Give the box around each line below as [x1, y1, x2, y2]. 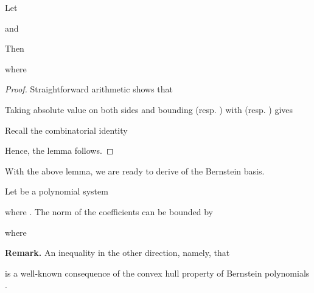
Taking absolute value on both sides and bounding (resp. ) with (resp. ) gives [5, 103, 293, 115]
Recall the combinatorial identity [5, 123, 128, 136]
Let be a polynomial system [5, 185, 108, 198]
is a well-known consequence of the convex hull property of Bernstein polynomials [5, 266, 310, 279]
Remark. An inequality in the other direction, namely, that [5, 246, 230, 259]
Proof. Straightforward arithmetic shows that [5, 83, 173, 95]
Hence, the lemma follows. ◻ [5, 144, 114, 157]
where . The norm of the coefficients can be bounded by [5, 205, 213, 218]
